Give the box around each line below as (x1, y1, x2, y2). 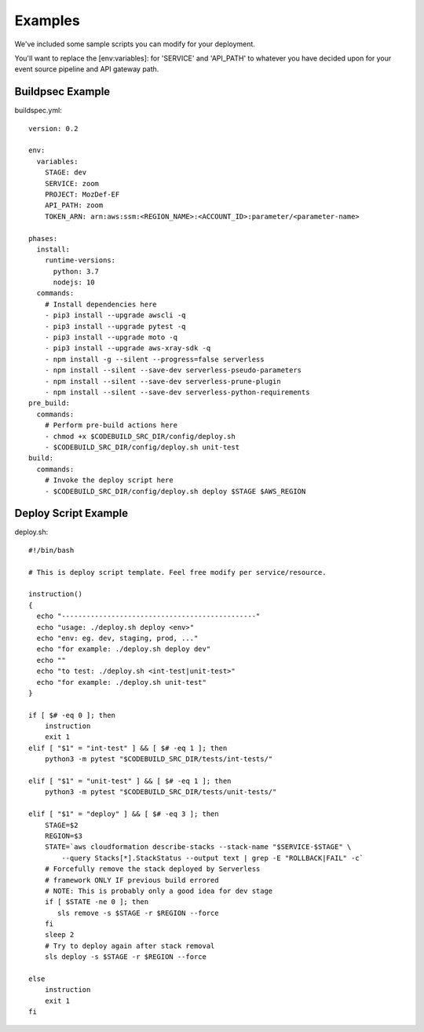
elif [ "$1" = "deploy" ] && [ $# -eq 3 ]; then (28, 810, 219, 818)
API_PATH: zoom (44, 201, 104, 210)
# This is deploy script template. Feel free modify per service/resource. (28, 568, 327, 576)
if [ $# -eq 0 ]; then (28, 711, 116, 719)
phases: (28, 234, 58, 243)
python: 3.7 (53, 267, 100, 276)
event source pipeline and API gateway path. (14, 64, 159, 74)
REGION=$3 (44, 831, 82, 840)
